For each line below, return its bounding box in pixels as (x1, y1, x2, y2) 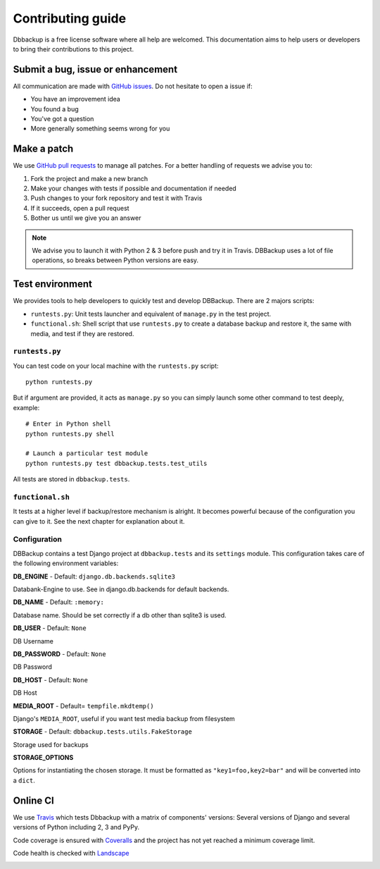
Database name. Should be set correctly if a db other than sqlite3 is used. (13, 610, 227, 620)
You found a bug (30, 104, 79, 113)
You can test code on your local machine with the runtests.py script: (13, 362, 219, 370)
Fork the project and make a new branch (30, 174, 148, 183)
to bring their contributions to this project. (13, 44, 134, 53)
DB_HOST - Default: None (13, 675, 88, 684)
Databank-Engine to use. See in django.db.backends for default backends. (13, 585, 229, 593)
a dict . (13, 776, 35, 784)
